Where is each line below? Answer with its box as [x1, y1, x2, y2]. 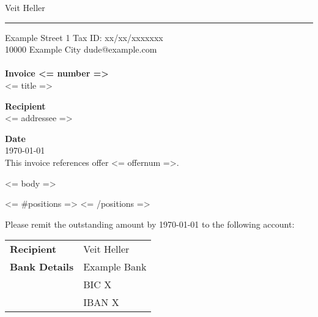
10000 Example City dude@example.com [5, 43, 157, 56]
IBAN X [83, 295, 119, 310]
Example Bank [83, 259, 147, 274]
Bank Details [10, 259, 74, 274]
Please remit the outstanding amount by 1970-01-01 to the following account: [5, 217, 295, 230]
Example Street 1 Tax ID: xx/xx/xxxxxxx [5, 31, 163, 43]
